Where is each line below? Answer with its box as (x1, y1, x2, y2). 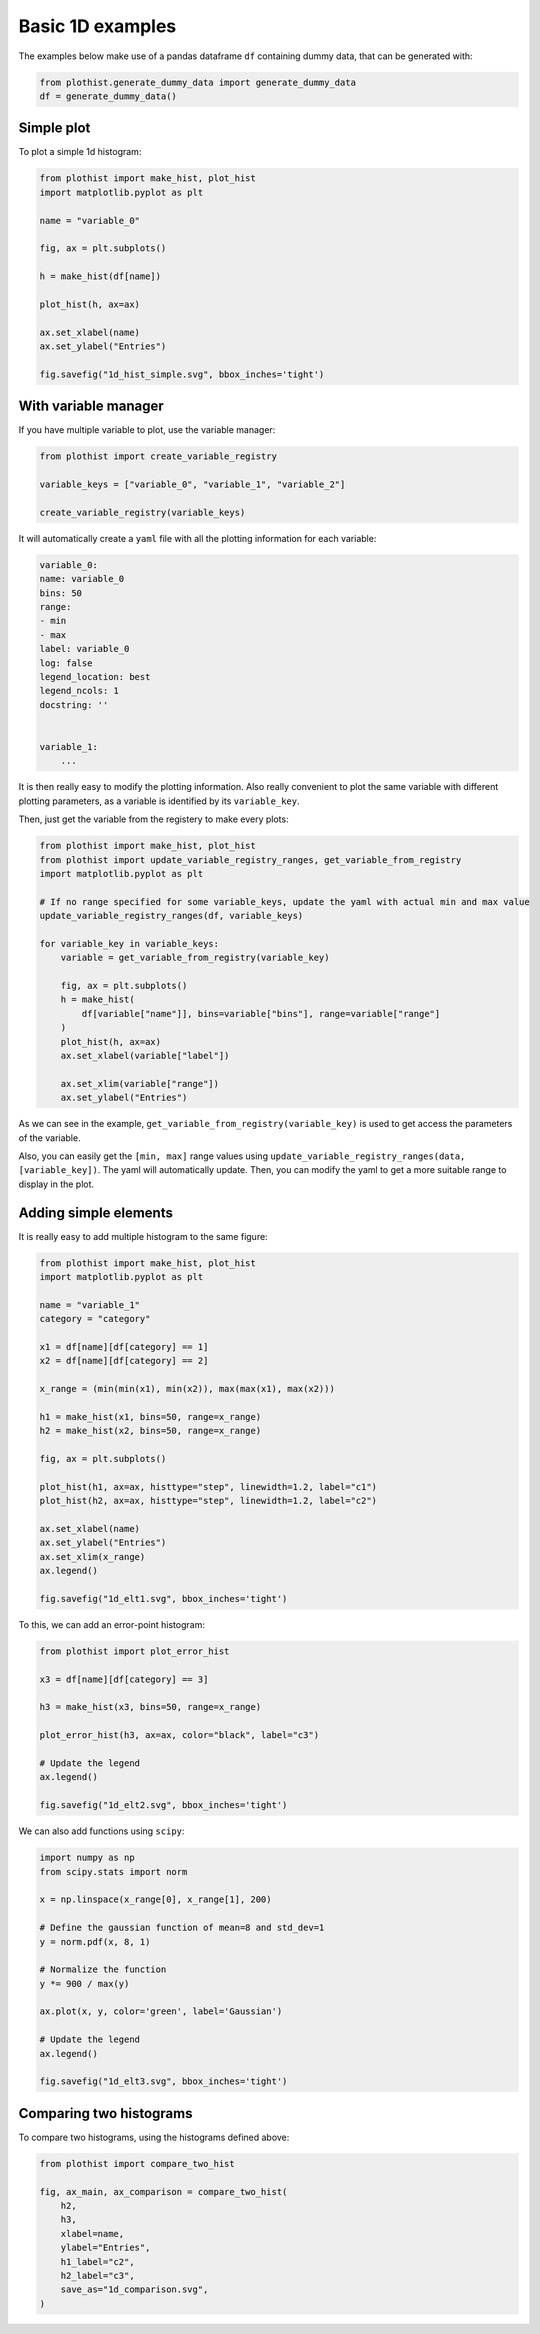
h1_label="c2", (60, 2256, 135, 2267)
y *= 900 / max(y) (39, 1978, 130, 1989)
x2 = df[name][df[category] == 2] (39, 1355, 209, 1367)
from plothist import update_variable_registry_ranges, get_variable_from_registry (39, 854, 462, 865)
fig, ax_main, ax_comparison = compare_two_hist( (39, 2186, 288, 2197)
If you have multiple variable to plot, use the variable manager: (18, 424, 276, 436)
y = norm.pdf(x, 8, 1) (39, 1936, 151, 1947)
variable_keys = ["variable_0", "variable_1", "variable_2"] (39, 479, 346, 490)
